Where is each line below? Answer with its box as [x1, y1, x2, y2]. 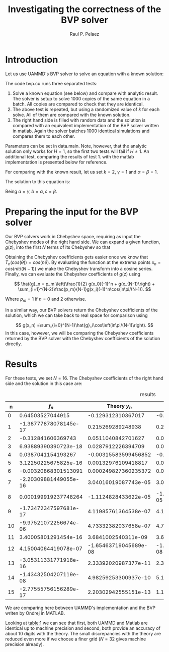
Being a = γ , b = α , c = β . [5, 188, 57, 194]
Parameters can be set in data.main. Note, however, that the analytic [5, 143, 147, 149]
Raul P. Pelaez [69, 31, 100, 37]
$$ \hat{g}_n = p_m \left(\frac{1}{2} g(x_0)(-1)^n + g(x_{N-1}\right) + [14, 281, 155, 287]
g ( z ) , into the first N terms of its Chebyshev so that [5, 244, 111, 250]
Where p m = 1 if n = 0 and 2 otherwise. [5, 296, 87, 303]
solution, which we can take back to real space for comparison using [5, 312, 148, 318]
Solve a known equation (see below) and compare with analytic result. [12, 90, 158, 96]
